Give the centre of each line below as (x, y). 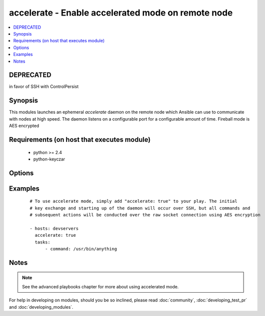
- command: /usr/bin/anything (81, 249)
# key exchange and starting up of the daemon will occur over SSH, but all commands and (140, 208)
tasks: (43, 242)
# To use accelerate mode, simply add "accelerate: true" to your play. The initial (134, 201)
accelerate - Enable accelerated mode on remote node (121, 13)
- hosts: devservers (54, 228)
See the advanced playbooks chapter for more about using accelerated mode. (100, 286)
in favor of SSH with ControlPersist (44, 87)
